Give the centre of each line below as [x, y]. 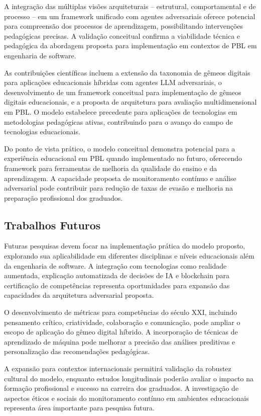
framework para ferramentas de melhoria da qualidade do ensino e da [111, 168]
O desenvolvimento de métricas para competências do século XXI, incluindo [121, 312]
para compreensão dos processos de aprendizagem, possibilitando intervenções [124, 26]
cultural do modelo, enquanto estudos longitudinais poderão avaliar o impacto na [129, 378]
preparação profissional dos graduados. [63, 197]
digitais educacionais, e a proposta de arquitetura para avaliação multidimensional [130, 102]
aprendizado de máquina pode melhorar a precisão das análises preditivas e [120, 341]
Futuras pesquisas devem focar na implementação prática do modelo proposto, [125, 246]
